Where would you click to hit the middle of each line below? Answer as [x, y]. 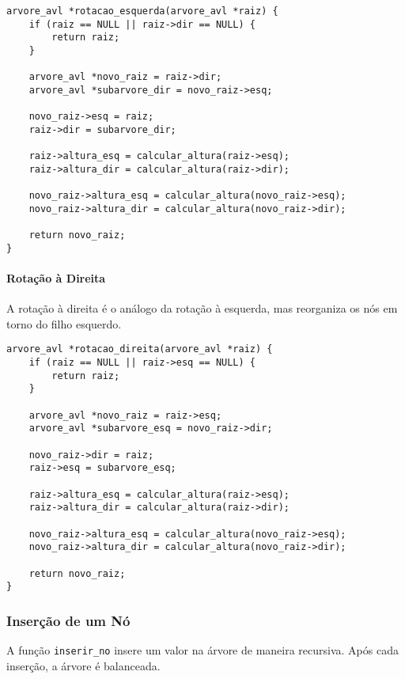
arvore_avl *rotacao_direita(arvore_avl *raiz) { [140, 349]
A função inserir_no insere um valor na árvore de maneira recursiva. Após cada [202, 650]
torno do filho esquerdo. [64, 323]
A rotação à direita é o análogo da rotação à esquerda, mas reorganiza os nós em [202, 308]
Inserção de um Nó [68, 620]
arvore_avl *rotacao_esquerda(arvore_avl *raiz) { [142, 11]
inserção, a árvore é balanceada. [83, 665]
